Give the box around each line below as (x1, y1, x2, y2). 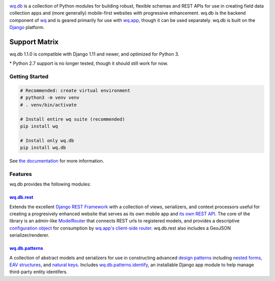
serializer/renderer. (9, 232, 49, 238)
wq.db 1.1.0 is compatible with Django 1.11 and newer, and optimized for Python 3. (9, 51, 179, 57)
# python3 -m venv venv (20, 95, 80, 100)
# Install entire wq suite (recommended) (20, 116, 125, 122)
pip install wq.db (20, 145, 66, 150)
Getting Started (9, 73, 48, 80)
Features (9, 170, 32, 177)
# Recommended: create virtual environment (20, 88, 131, 94)
